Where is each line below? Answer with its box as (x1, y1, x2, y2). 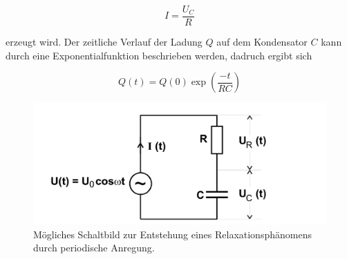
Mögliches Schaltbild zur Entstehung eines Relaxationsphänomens (33, 227, 312, 241)
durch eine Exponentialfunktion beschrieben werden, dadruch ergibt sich (6, 48, 312, 62)
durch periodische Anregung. (33, 240, 155, 255)
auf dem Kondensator (216, 35, 308, 49)
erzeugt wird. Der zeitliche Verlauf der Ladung (6, 35, 203, 49)
